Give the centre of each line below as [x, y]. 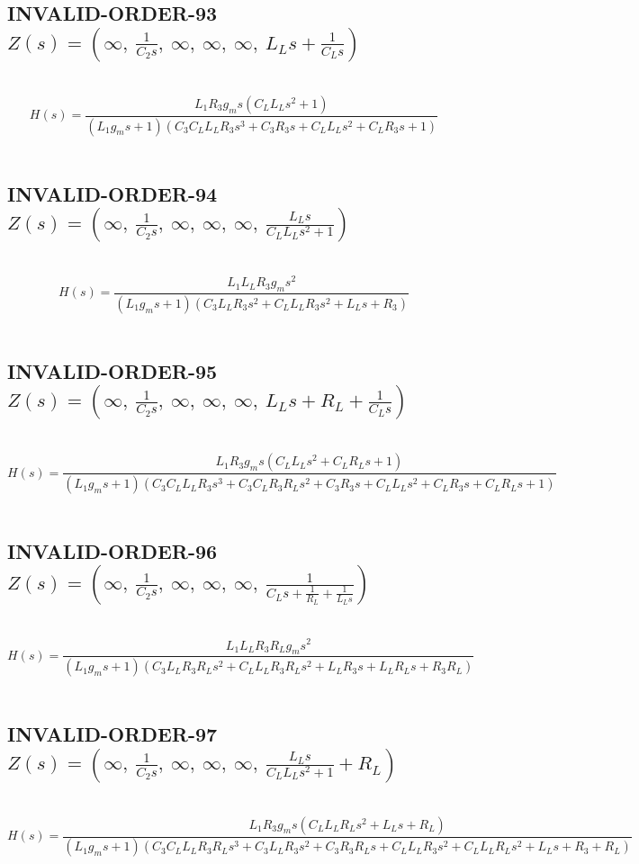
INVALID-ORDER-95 [112, 370]
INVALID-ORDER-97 [112, 734]
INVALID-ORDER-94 [112, 193]
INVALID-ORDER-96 [112, 551]
